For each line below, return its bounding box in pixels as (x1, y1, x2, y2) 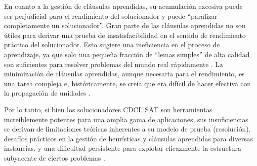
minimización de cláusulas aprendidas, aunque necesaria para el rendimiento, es (4, 68, 245, 79)
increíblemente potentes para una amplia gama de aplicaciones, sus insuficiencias (4, 114, 249, 124)
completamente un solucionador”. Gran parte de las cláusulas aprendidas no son (4, 20, 246, 31)
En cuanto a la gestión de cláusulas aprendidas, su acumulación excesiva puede (4, 1, 243, 11)
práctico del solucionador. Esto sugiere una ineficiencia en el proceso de (4, 39, 220, 50)
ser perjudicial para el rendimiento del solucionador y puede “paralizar (4, 10, 217, 21)
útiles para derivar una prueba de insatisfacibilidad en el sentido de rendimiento (4, 30, 246, 40)
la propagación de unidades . (4, 88, 91, 98)
